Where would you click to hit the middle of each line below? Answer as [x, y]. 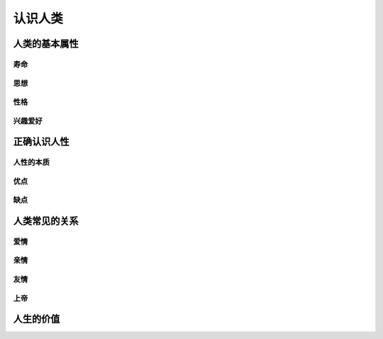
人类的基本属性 [46, 44]
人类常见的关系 [46, 221]
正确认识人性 [41, 142]
